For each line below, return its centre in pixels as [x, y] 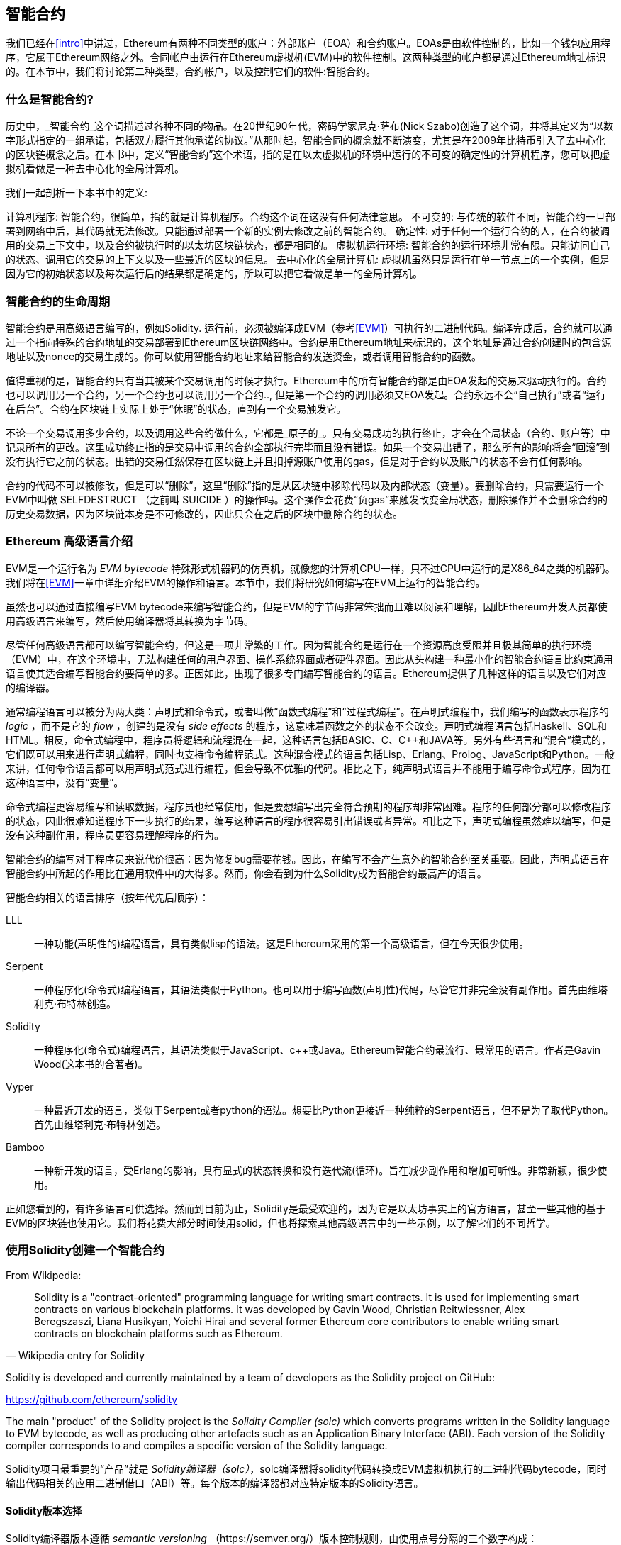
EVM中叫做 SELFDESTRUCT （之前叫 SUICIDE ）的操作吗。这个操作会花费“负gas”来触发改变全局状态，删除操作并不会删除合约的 [307, 499]
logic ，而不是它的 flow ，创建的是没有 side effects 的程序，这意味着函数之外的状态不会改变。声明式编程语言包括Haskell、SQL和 [307, 725]
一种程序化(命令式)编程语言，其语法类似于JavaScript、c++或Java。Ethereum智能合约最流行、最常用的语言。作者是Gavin [318, 1049]
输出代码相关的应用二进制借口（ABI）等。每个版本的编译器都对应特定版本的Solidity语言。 [215, 1483]
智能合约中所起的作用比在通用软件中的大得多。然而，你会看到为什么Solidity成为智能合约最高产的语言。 [246, 873]
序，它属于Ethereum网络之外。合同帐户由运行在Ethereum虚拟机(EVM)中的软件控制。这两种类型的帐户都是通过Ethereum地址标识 [306, 57]
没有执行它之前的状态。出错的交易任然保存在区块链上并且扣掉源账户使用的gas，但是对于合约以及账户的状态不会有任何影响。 [297, 461]
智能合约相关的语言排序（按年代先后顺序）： [107, 897]
